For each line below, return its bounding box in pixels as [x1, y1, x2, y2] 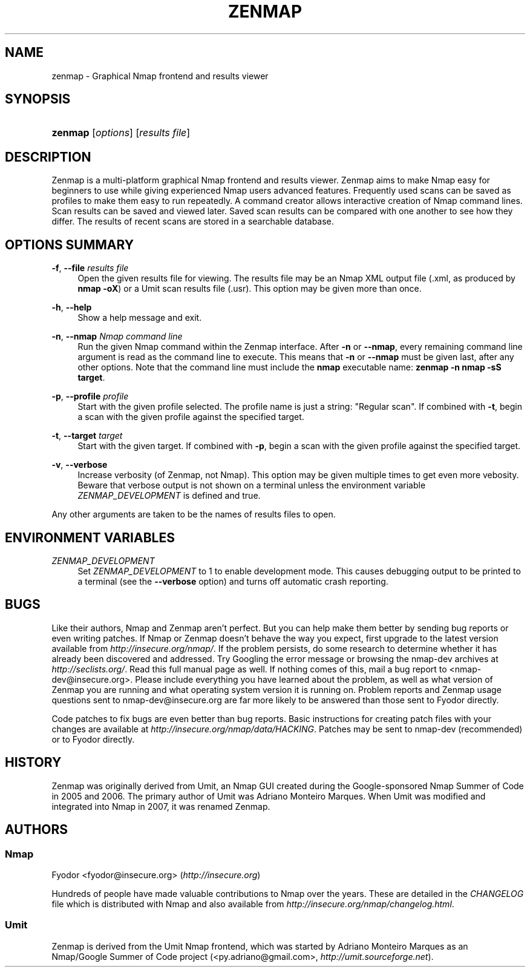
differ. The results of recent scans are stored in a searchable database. [51, 216, 334, 227]
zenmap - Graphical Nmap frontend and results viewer [51, 70, 269, 81]
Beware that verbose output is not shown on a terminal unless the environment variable [77, 480, 426, 491]
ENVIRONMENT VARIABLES [5, 530, 175, 545]
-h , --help [51, 302, 92, 313]
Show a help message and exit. [77, 312, 202, 323]
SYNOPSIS [5, 91, 71, 107]
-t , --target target [51, 430, 123, 441]
